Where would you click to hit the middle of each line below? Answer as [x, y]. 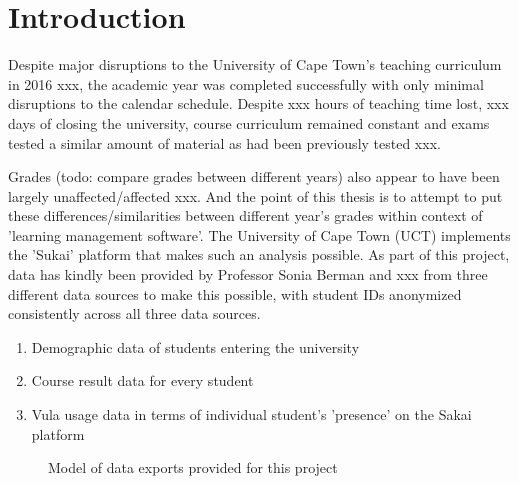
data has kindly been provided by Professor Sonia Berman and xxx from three [248, 274]
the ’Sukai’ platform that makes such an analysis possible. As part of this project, [259, 254]
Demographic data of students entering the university [195, 346]
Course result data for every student [142, 380]
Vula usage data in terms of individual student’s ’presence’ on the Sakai [251, 414]
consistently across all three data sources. [134, 313]
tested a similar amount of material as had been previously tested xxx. [224, 142]
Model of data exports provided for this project [193, 467]
